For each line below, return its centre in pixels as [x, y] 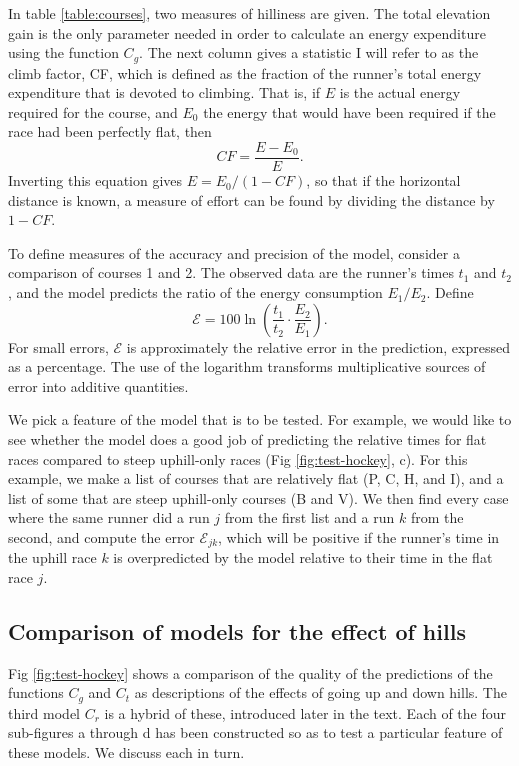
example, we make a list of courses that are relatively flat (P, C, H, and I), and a [256, 478]
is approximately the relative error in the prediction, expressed [318, 346]
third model [44, 712]
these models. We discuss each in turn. [126, 752]
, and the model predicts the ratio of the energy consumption [195, 292]
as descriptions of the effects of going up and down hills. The [320, 692]
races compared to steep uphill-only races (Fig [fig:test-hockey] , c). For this [238, 458]
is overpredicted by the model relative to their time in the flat [303, 557]
